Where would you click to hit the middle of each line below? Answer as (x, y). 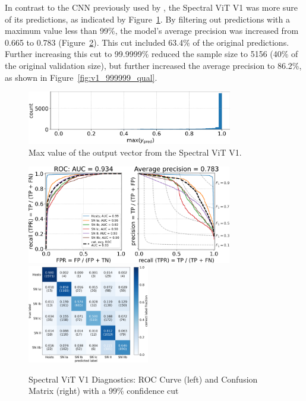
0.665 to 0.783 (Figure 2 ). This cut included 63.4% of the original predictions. (147, 42)
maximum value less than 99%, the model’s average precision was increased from (152, 31)
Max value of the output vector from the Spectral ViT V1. (135, 152)
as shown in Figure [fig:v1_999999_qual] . (81, 77)
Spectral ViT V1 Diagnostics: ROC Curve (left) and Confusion (143, 379)
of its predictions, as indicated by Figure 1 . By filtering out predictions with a (148, 19)
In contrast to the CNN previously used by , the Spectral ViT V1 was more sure (151, 7)
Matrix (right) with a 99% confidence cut (104, 391)
